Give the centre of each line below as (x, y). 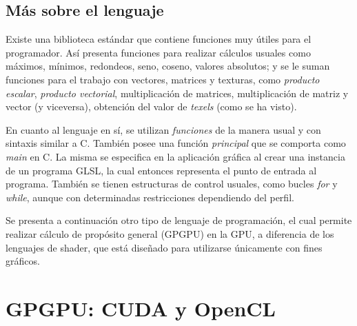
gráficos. (23, 261)
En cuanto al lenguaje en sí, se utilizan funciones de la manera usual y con (163, 129)
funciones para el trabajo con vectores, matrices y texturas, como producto (163, 79)
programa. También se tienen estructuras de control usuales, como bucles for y (172, 184)
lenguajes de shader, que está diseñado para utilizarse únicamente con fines (164, 247)
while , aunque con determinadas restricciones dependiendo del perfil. (150, 197)
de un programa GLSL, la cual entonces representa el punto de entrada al (161, 170)
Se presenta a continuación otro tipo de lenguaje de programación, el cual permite (179, 220)
